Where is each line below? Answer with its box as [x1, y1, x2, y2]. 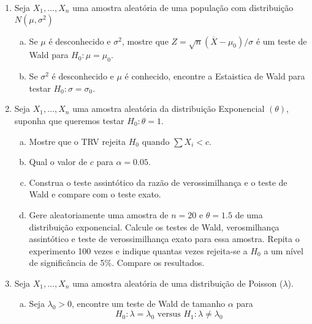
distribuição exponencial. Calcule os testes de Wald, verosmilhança [29, 220, 280, 233]
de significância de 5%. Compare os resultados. [29, 256, 205, 269]
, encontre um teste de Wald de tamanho [72, 297, 226, 310]
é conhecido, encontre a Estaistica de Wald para [124, 70, 305, 83]
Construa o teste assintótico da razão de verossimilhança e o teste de [29, 175, 287, 188]
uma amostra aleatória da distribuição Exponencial [72, 102, 265, 115]
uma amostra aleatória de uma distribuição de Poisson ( [72, 276, 283, 289]
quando [142, 134, 170, 147]
